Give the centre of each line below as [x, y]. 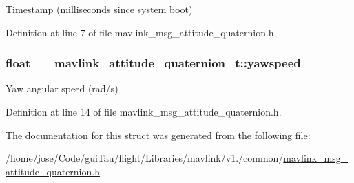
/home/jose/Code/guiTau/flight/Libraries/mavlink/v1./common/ [145, 158]
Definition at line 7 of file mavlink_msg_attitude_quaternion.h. [141, 32]
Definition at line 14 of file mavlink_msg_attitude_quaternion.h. [144, 111]
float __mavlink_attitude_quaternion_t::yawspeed [153, 63]
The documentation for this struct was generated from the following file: [158, 134]
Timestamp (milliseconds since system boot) [99, 9]
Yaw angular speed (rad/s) [62, 88]
